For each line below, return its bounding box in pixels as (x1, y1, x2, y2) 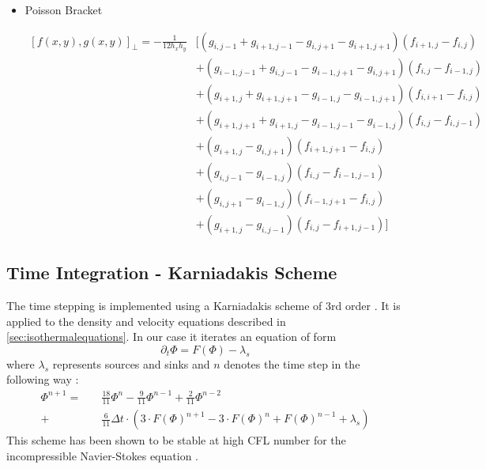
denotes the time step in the (224, 355, 360, 372)
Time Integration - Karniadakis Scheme (6, 260, 337, 285)
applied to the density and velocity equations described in (6, 312, 286, 329)
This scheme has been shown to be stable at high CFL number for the (6, 432, 346, 448)
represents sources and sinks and (52, 355, 210, 372)
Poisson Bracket (24, 2, 103, 17)
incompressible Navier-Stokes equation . (6, 448, 198, 463)
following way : (6, 371, 79, 388)
